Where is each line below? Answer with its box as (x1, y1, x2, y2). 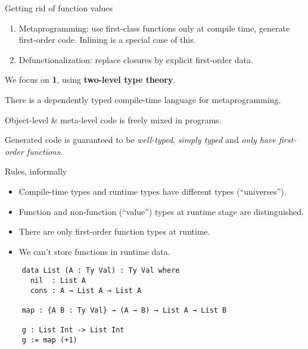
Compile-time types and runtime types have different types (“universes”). (18, 185, 287, 197)
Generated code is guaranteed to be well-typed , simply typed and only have (5, 133, 276, 146)
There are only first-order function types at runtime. (18, 225, 210, 238)
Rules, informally (5, 165, 67, 177)
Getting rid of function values (5, 2, 113, 14)
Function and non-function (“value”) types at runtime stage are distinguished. (18, 205, 304, 217)
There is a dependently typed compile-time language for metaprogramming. (5, 93, 281, 105)
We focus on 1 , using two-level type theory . (5, 73, 176, 86)
